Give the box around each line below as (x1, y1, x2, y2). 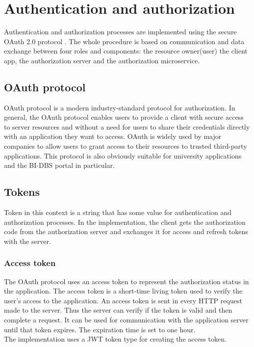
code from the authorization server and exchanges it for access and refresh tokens (4, 226, 248, 237)
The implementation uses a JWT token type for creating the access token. (4, 334, 227, 344)
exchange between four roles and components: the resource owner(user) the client (4, 46, 248, 56)
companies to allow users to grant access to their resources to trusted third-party (4, 141, 247, 151)
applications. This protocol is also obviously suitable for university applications (4, 150, 242, 160)
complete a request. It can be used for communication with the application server (4, 315, 249, 325)
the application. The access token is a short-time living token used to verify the (4, 286, 243, 296)
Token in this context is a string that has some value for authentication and (4, 207, 232, 217)
